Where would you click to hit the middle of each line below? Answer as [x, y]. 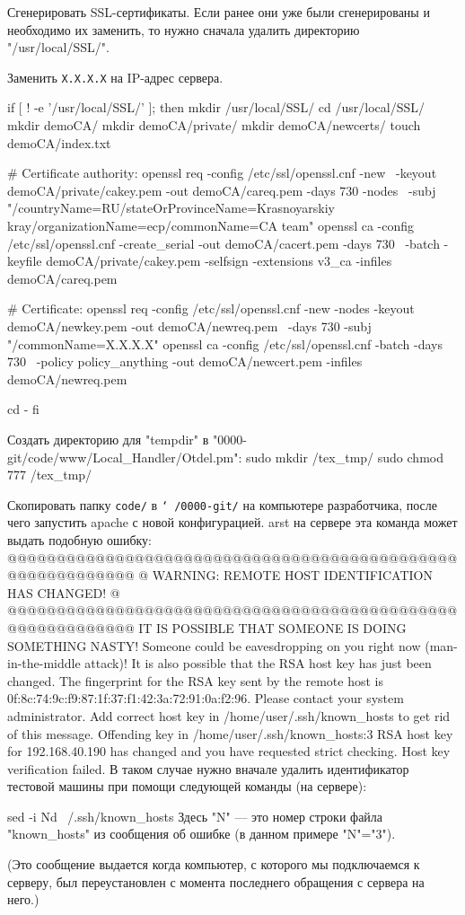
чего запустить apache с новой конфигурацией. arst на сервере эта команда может [232, 522]
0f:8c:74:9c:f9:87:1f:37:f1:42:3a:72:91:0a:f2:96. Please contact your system [206, 698]
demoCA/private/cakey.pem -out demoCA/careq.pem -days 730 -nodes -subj [222, 190]
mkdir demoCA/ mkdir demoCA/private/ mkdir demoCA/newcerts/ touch [214, 125]
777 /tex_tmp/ [50, 475]
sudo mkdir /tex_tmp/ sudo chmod [345, 457]
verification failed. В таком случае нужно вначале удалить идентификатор [208, 768]
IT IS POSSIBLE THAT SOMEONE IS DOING [272, 627]
